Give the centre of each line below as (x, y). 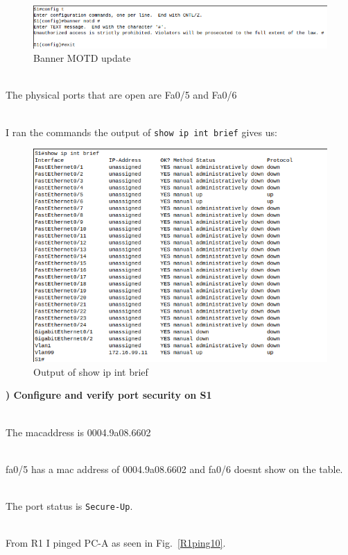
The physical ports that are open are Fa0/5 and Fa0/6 (121, 95)
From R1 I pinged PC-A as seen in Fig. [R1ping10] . (116, 543)
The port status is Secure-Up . (69, 505)
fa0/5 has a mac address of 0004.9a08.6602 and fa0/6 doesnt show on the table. (174, 469)
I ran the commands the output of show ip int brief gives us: (141, 132)
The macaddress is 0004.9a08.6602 (78, 432)
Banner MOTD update (82, 58)
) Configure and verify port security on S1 (109, 395)
